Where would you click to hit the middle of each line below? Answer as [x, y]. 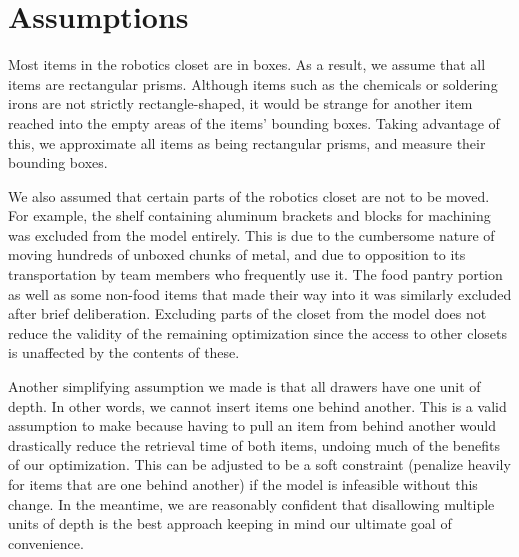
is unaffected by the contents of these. [124, 352]
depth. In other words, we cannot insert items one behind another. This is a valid [257, 405]
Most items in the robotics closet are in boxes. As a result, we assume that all [247, 64]
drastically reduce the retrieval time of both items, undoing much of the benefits [254, 444]
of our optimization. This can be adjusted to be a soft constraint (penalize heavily [259, 464]
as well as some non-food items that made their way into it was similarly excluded [260, 293]
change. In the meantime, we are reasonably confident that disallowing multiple [251, 503]
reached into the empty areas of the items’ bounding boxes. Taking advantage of [254, 122]
